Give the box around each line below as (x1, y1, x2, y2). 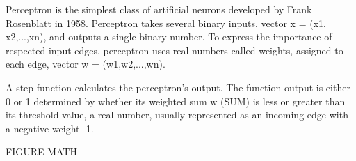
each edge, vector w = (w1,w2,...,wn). (6, 56, 165, 71)
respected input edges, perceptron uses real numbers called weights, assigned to (6, 43, 343, 57)
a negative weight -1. (6, 121, 94, 135)
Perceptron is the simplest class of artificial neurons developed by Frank (6, 2, 312, 16)
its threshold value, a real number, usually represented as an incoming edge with (6, 107, 348, 122)
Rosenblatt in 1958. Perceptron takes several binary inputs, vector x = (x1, (6, 15, 326, 30)
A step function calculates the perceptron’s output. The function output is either (6, 79, 350, 94)
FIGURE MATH (6, 144, 77, 159)
